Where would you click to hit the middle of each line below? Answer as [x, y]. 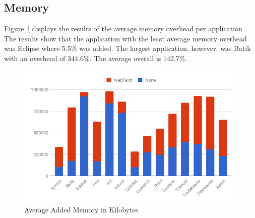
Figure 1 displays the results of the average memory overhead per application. [124, 29]
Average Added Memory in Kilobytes [81, 210]
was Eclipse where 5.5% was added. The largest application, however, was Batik [127, 48]
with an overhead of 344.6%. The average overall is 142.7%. [96, 58]
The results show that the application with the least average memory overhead [125, 38]
